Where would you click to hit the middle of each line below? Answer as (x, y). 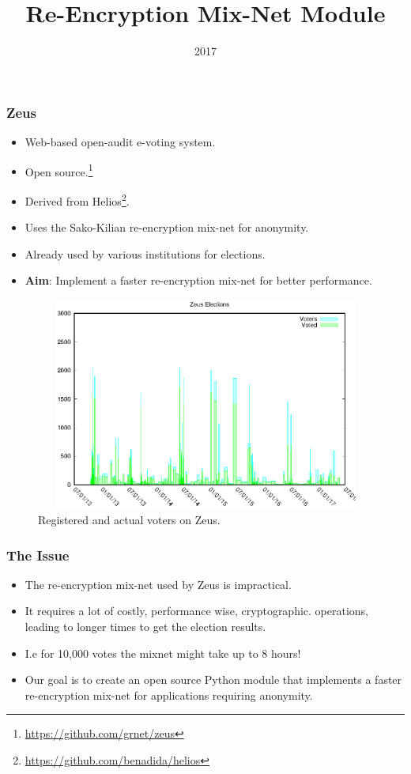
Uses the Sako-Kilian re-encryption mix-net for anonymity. (167, 227)
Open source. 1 (59, 170)
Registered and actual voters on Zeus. (129, 520)
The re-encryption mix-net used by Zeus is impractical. (158, 584)
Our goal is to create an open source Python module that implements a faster (213, 680)
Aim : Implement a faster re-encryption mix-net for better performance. (198, 280)
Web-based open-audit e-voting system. (120, 142)
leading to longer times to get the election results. (145, 627)
